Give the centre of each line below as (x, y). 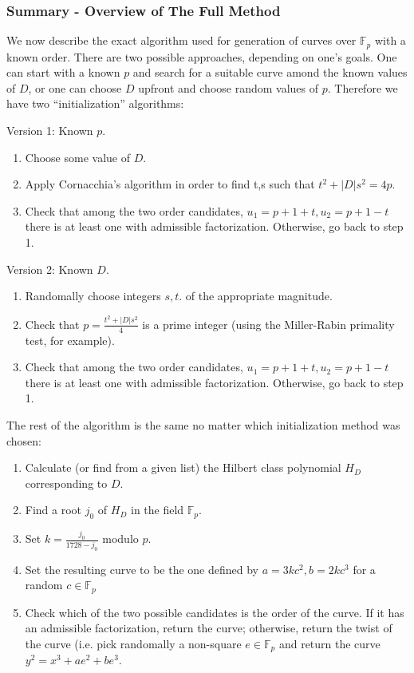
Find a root (53, 510)
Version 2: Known (50, 269)
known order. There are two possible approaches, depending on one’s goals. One (202, 56)
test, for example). (70, 340)
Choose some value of (77, 157)
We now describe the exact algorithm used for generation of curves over (181, 40)
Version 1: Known (50, 131)
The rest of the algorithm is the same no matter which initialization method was (203, 424)
